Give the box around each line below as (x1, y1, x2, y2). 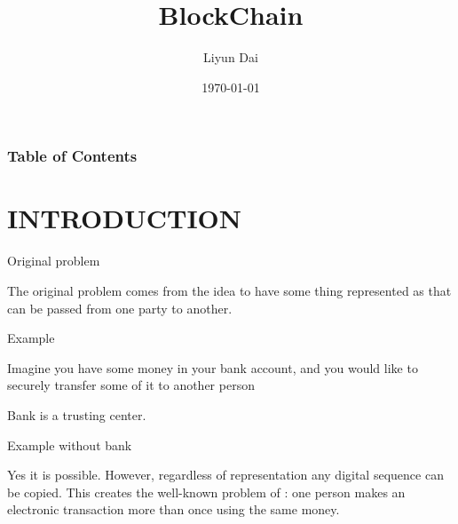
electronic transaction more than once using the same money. (7, 500, 340, 519)
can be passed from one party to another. (7, 298, 233, 317)
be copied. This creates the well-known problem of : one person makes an (7, 482, 406, 501)
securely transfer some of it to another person (7, 376, 255, 394)
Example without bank (7, 435, 132, 454)
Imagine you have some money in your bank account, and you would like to (7, 358, 418, 377)
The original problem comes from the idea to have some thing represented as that (7, 281, 452, 299)
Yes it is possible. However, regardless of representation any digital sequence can (7, 465, 444, 484)
